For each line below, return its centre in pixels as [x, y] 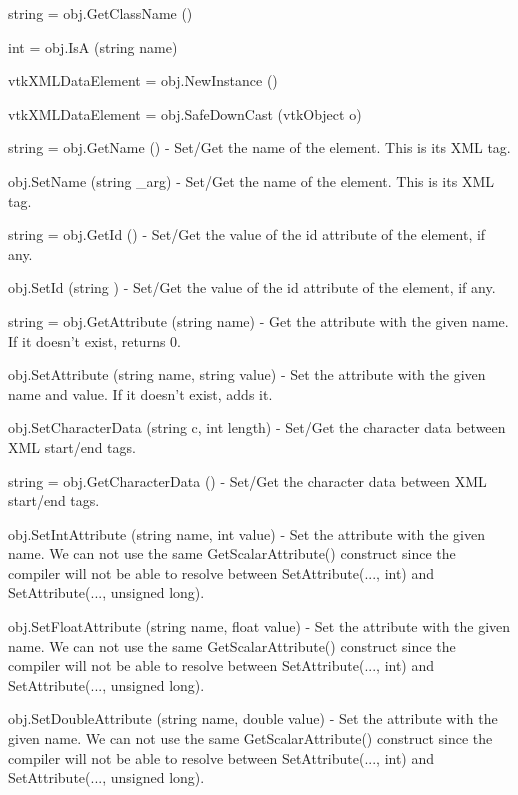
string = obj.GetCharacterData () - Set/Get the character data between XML [247, 480]
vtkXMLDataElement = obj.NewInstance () [143, 80]
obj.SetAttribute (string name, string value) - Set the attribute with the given [247, 374]
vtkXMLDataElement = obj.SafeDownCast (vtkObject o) [185, 113]
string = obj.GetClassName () [100, 13]
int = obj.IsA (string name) [93, 46]
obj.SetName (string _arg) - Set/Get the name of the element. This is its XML [251, 180]
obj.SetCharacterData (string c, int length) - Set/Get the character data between [257, 427]
